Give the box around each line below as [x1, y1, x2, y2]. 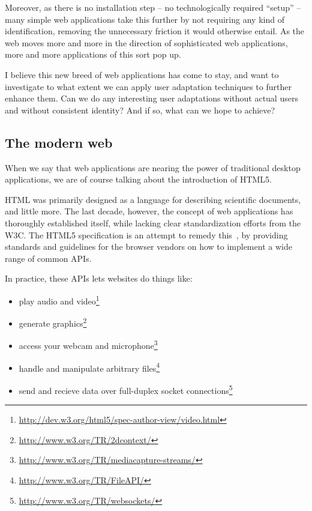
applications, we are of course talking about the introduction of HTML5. [5, 173, 272, 186]
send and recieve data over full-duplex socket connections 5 [19, 382, 233, 396]
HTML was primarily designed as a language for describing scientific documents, [5, 193, 301, 205]
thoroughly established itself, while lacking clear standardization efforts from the [5, 216, 301, 229]
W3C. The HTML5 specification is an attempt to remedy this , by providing [5, 228, 288, 241]
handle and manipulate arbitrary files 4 [19, 360, 160, 374]
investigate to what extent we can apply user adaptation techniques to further [5, 80, 292, 92]
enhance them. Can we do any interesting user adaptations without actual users [5, 92, 298, 104]
